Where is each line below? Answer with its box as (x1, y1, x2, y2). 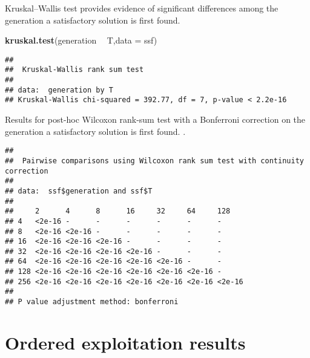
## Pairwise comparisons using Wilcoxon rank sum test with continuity (5, 156, 304, 165)
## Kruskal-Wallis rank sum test (5, 65, 144, 74)
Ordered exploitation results (5, 330, 246, 354)
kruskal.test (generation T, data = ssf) (5, 34, 157, 47)
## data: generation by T (5, 85, 113, 94)
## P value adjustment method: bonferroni (5, 298, 179, 307)
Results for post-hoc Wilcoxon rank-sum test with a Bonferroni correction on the (5, 113, 306, 126)
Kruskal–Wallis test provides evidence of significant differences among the (5, 2, 279, 14)
